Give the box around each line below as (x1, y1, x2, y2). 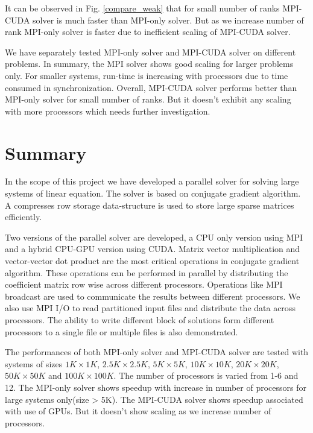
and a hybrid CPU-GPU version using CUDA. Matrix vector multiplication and (5, 242, 300, 255)
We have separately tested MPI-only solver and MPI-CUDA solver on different (5, 45, 296, 58)
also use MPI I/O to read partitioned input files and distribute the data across (5, 302, 296, 314)
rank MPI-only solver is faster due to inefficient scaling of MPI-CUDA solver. (5, 25, 291, 38)
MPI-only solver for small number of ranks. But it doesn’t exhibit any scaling (5, 93, 291, 106)
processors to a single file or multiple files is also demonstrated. (5, 325, 238, 338)
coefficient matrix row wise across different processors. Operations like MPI (5, 278, 283, 291)
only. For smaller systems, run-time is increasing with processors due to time (5, 69, 288, 81)
